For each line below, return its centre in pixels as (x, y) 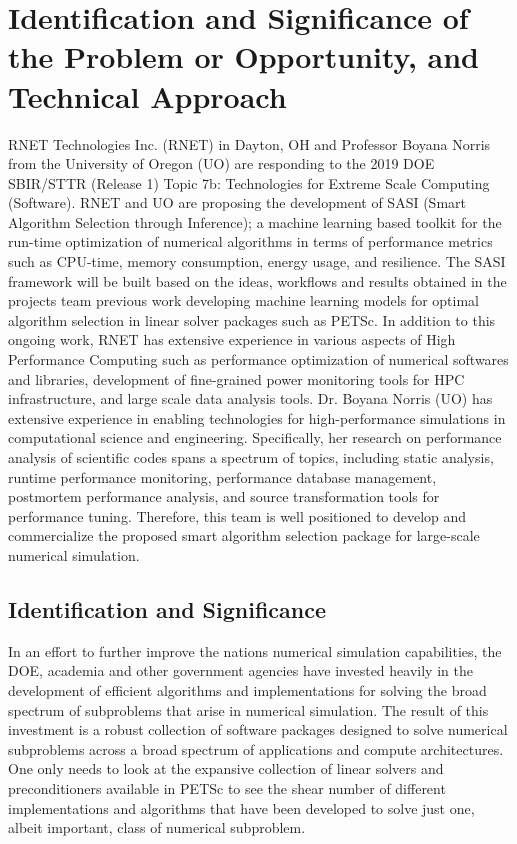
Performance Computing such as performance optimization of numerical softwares (258, 359)
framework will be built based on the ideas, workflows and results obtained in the (257, 280)
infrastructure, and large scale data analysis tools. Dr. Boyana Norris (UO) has (250, 398)
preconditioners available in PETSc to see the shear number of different (227, 787)
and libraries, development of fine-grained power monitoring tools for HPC (236, 378)
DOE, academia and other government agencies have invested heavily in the (240, 670)
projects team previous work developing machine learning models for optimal (243, 300)
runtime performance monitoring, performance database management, (222, 476)
